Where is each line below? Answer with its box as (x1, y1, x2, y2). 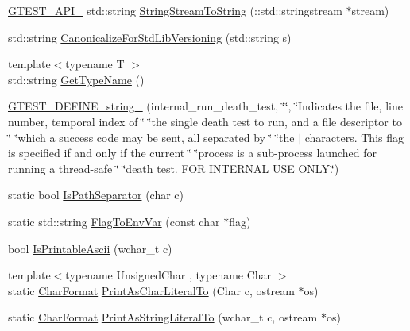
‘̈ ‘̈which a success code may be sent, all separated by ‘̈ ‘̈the (8, 129, 295, 145)
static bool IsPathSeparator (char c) (8, 187, 184, 203)
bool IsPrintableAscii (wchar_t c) (8, 240, 172, 256)
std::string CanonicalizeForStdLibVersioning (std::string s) (8, 29, 292, 45)
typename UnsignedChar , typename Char (65, 267, 272, 283)
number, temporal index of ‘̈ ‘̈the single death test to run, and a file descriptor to (8, 113, 402, 129)
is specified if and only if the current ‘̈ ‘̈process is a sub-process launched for (8, 144, 377, 161)
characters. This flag (304, 129, 404, 145)
